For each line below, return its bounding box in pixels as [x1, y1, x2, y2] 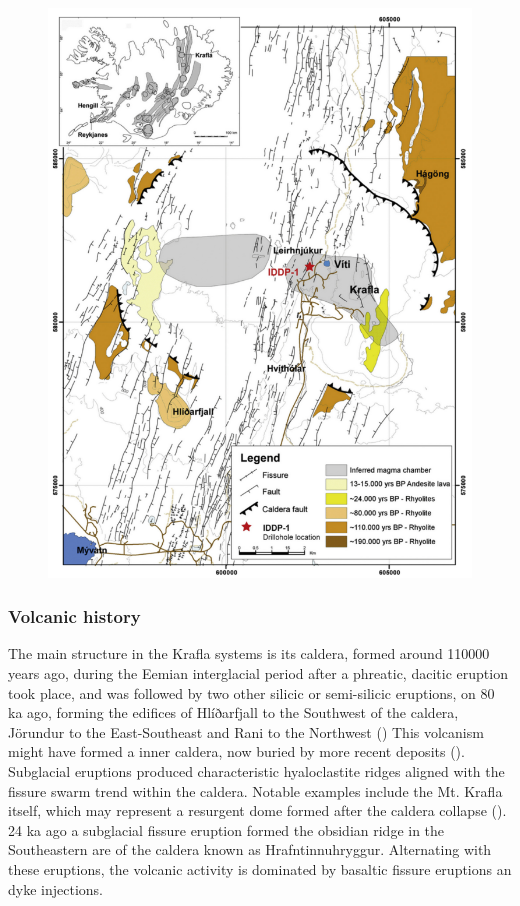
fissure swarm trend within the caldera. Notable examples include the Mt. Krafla [8, 780, 503, 801]
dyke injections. [8, 878, 103, 899]
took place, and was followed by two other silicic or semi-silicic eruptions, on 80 [8, 682, 495, 703]
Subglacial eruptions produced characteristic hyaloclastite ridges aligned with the [8, 760, 505, 781]
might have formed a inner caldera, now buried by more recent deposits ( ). [8, 741, 465, 762]
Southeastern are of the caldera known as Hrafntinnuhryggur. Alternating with [8, 839, 492, 860]
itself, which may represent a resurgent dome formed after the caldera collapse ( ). [8, 800, 507, 821]
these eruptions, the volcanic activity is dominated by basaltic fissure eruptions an [8, 858, 512, 879]
